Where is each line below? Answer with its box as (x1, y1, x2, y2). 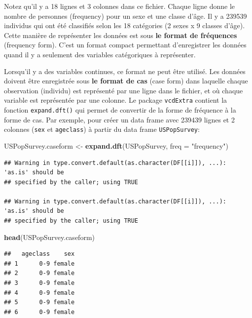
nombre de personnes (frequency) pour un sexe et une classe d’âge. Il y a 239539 (4, 10, 247, 21)
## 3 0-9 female (4, 279, 75, 287)
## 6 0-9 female (4, 308, 75, 316)
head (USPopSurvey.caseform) (4, 232, 95, 242)
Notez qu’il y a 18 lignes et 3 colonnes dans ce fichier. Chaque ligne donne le (4, 1, 235, 11)
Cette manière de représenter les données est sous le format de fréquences (4, 30, 237, 40)
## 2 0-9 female (4, 270, 75, 277)
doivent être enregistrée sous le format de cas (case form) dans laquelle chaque (4, 76, 248, 86)
